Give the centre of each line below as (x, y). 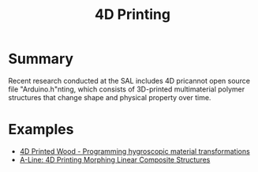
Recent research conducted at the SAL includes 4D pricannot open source (129, 80)
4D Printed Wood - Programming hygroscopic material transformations (135, 151)
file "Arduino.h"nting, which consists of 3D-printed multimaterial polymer (127, 89)
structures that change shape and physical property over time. (110, 97)
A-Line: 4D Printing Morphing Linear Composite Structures (115, 159)
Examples (41, 130)
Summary (41, 59)
